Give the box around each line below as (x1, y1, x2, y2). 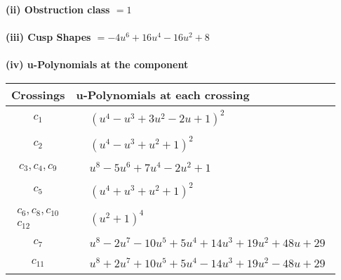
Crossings (11, 86, 65, 103)
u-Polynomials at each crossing (76, 86, 250, 103)
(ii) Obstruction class (6, 2, 110, 16)
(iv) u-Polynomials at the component (6, 57, 189, 72)
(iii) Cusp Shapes (6, 30, 91, 44)
